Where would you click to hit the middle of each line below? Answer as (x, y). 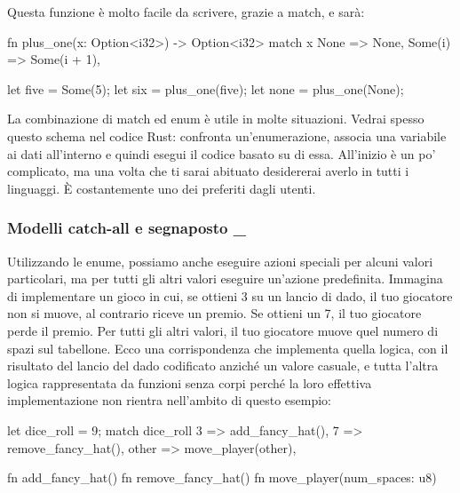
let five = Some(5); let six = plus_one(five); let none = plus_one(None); (206, 88)
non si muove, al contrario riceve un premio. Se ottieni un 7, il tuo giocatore (214, 313)
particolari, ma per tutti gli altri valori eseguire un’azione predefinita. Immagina (225, 278)
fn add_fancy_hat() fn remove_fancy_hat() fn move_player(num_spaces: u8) (222, 477)
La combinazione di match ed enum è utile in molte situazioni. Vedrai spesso (216, 119)
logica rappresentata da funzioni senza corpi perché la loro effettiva (190, 382)
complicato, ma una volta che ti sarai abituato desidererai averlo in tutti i (208, 171)
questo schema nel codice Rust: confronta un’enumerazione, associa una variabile (227, 135)
